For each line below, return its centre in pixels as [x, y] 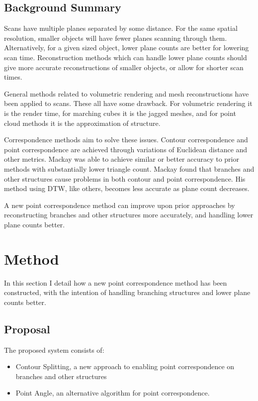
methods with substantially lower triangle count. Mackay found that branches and [129, 168]
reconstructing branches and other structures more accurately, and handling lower [129, 215]
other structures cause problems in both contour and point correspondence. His [125, 178]
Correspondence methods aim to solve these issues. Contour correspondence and [126, 140]
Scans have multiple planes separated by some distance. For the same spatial [121, 28]
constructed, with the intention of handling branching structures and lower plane [127, 292]
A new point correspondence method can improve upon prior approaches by [120, 205]
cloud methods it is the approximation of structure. [82, 123]
